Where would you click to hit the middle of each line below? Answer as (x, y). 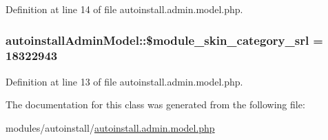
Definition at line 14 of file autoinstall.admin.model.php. (124, 9)
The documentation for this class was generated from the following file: (155, 104)
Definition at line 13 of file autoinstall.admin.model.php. (124, 81)
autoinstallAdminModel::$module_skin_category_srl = (164, 40)
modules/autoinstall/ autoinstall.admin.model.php (110, 127)
